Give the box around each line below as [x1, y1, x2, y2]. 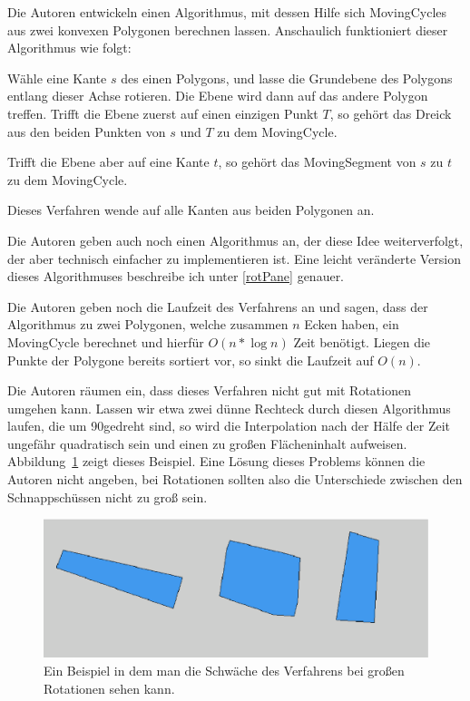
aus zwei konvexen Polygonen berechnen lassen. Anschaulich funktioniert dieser [7, 20, 448, 39]
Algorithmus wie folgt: [7, 38, 132, 57]
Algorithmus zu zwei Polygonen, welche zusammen [7, 315, 289, 334]
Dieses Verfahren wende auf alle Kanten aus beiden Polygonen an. [7, 200, 375, 219]
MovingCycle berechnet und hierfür [7, 332, 204, 351]
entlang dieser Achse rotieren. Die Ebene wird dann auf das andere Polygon [7, 86, 428, 105]
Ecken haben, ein [304, 315, 399, 334]
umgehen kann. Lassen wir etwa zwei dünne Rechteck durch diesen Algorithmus [7, 398, 451, 417]
